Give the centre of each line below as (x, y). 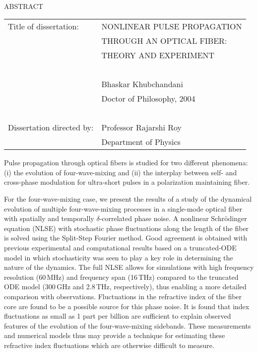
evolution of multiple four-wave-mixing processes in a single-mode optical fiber (123, 208)
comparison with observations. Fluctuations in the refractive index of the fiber (123, 296)
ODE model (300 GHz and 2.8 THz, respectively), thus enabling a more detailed (125, 287)
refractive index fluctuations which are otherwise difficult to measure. (109, 345)
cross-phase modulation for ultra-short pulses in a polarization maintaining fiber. (127, 182)
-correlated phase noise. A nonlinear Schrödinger (173, 218)
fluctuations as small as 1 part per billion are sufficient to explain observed (118, 316)
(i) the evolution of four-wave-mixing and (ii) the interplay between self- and (121, 172)
